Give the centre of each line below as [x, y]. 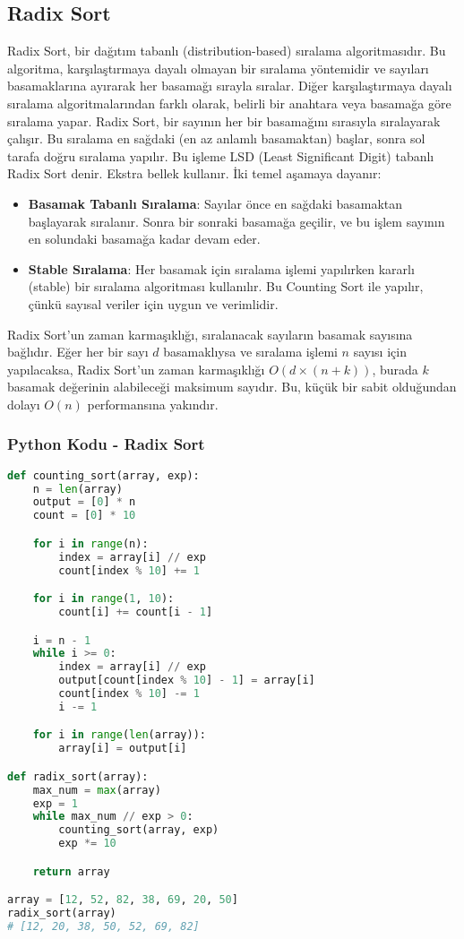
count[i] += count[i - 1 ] [136, 612]
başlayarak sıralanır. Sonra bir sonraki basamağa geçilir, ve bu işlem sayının [236, 221]
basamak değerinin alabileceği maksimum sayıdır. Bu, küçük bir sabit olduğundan [232, 387]
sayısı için [380, 352]
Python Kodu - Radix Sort [106, 444]
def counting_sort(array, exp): [103, 475]
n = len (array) [77, 489]
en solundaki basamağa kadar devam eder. [144, 239]
